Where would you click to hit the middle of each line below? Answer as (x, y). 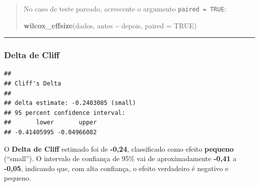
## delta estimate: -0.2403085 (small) (70, 103)
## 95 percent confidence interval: (65, 113)
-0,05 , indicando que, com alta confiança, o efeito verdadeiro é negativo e (116, 168)
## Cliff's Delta (33, 84)
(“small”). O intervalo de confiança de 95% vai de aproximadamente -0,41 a (120, 158)
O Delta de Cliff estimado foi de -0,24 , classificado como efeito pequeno (119, 148)
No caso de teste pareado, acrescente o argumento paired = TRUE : (125, 8)
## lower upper (51, 123)
